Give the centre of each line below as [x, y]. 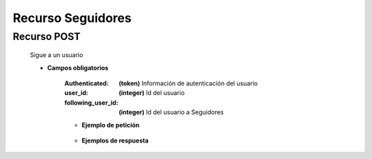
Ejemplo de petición [111, 125]
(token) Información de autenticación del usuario [188, 83]
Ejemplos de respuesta [115, 140]
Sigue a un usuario [56, 55]
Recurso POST [46, 36]
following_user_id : [91, 103]
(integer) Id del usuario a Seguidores [171, 112]
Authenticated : [87, 83]
